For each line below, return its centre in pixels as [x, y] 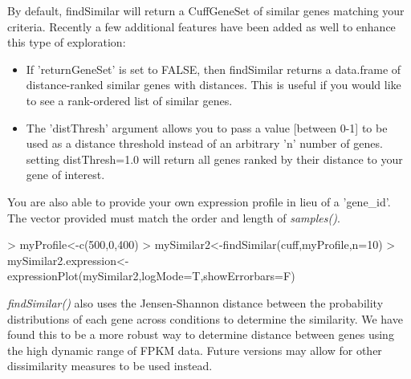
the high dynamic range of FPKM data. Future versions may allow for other [195, 350]
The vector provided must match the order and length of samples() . [174, 217]
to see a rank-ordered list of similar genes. [129, 100]
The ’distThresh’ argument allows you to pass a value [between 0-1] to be [207, 127]
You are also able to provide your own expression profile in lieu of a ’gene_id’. [199, 201]
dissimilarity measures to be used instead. [110, 366]
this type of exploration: [67, 42]
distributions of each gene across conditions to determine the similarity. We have [205, 318]
